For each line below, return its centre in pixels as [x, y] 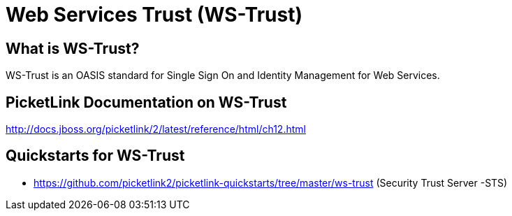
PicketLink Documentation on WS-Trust [146, 102]
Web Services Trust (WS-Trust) [154, 15]
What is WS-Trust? [73, 48]
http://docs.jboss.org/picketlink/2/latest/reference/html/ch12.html [156, 129]
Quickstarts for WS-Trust [95, 156]
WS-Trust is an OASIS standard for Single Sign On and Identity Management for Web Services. [223, 75]
